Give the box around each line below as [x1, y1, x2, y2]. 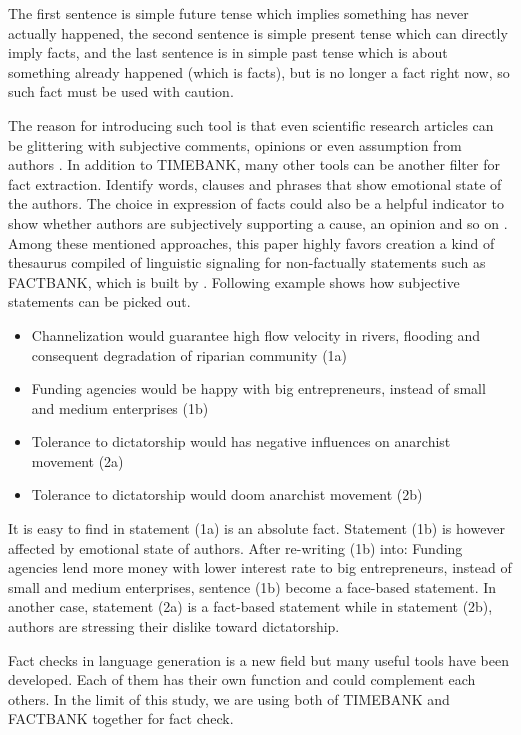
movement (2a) [31, 450, 124, 471]
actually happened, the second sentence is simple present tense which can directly [8, 22, 508, 43]
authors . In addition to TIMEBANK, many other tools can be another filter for [8, 154, 500, 175]
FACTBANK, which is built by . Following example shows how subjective [8, 271, 460, 292]
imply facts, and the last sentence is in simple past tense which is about [8, 42, 448, 63]
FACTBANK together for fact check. [8, 708, 234, 729]
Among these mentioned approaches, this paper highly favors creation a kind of [8, 232, 495, 253]
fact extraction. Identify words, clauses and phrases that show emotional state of [8, 173, 502, 194]
